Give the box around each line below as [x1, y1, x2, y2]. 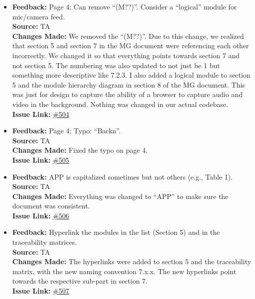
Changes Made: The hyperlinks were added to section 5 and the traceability [12, 256, 252, 267]
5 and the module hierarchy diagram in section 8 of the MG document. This [12, 79, 245, 90]
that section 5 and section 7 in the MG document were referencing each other [12, 40, 249, 51]
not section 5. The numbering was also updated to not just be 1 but [12, 60, 220, 70]
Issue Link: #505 [12, 154, 69, 165]
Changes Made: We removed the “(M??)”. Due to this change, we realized [12, 30, 244, 41]
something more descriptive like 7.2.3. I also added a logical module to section [12, 70, 251, 80]
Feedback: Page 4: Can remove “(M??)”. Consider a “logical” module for [12, 1, 237, 11]
